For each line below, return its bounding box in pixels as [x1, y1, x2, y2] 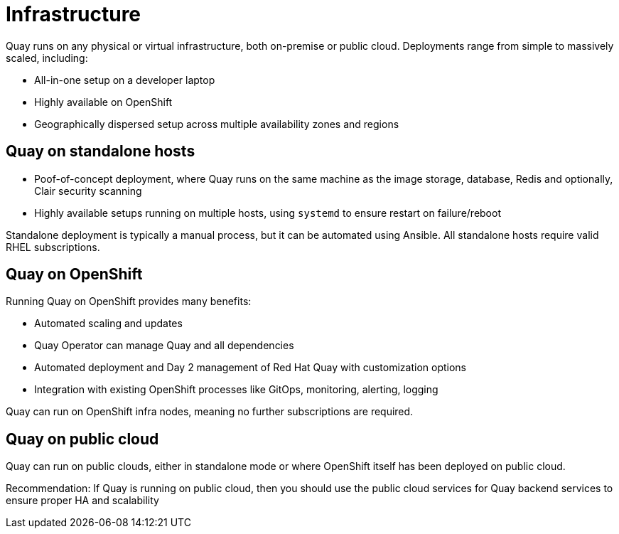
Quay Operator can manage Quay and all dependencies [34, 339, 294, 352]
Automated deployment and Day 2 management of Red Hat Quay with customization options [34, 361, 467, 374]
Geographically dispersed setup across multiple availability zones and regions [34, 117, 399, 130]
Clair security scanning [34, 184, 142, 197]
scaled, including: [6, 51, 88, 64]
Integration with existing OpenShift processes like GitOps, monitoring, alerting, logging [34, 383, 438, 396]
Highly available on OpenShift [34, 95, 173, 108]
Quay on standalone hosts [6, 142, 195, 161]
